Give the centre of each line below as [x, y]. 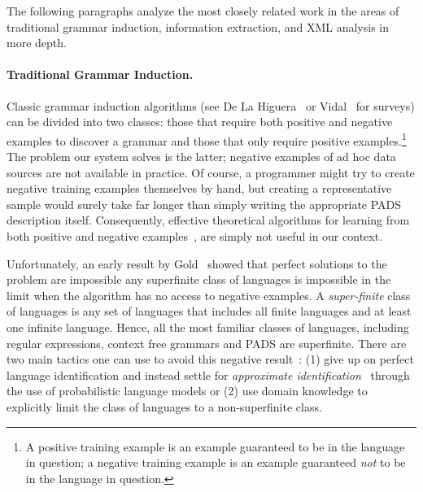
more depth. [37, 43]
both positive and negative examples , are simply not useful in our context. [195, 235]
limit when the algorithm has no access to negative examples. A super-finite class [209, 295]
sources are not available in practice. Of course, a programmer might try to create [211, 172]
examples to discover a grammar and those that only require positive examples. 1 [207, 139]
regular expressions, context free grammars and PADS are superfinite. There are [207, 343]
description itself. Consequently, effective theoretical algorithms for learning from [208, 220]
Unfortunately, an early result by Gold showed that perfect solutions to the [197, 263]
